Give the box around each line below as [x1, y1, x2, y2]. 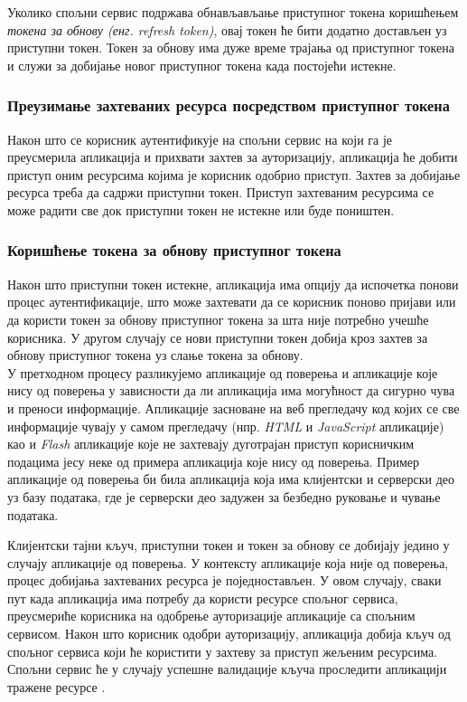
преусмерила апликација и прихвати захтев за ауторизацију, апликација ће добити [7, 147, 458, 166]
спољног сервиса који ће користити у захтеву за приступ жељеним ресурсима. [7, 641, 438, 660]
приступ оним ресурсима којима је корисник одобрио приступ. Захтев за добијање [7, 165, 461, 184]
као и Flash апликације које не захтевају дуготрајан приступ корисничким [7, 434, 415, 453]
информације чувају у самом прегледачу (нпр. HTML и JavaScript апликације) [7, 416, 444, 435]
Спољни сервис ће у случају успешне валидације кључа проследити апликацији [7, 659, 447, 678]
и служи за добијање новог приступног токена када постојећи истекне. [7, 55, 397, 74]
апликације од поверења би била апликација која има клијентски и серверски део [7, 470, 455, 489]
